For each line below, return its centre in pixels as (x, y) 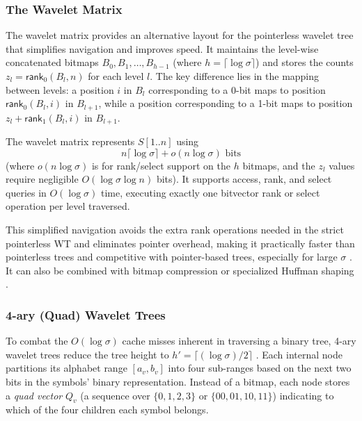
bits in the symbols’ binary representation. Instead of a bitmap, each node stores (178, 382)
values (342, 165)
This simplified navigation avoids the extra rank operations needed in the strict (175, 230)
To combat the (37, 341)
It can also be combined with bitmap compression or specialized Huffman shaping (180, 270)
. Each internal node (299, 354)
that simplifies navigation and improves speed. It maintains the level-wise (162, 48)
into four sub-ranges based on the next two (260, 368)
